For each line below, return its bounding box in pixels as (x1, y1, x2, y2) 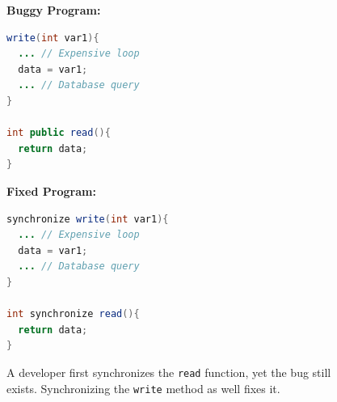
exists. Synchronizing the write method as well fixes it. (6, 379, 280, 396)
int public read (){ (6, 127, 111, 139)
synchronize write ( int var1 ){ (6, 213, 169, 225)
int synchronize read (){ (6, 308, 140, 320)
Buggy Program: (6, 2, 101, 18)
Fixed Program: (6, 182, 96, 199)
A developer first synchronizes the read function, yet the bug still (6, 363, 331, 380)
